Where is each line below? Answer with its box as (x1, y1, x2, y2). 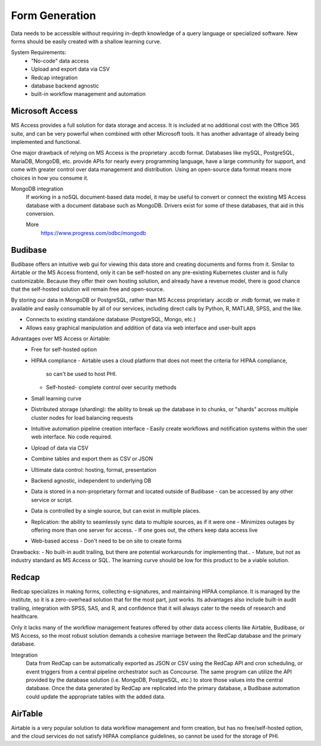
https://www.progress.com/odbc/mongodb (40, 229, 146, 236)
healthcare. (11, 613, 39, 620)
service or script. (31, 496, 73, 503)
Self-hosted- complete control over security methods (46, 384, 177, 391)
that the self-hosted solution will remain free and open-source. (11, 286, 165, 293)
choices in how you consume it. (11, 174, 89, 181)
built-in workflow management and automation (31, 90, 146, 98)
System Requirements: (11, 49, 67, 56)
